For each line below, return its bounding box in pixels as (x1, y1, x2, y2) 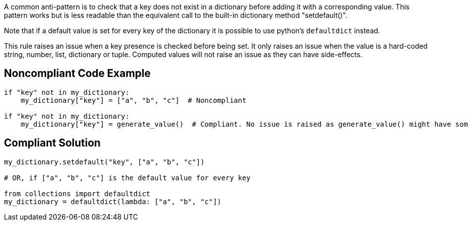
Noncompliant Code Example (4, 67, 151, 80)
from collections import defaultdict (4, 189, 151, 198)
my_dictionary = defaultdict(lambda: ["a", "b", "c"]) (4, 197, 222, 206)
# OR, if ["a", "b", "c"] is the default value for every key (4, 173, 251, 182)
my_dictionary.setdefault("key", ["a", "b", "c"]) (4, 157, 205, 166)
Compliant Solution (4, 137, 101, 150)
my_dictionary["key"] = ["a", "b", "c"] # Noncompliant (20, 96, 246, 104)
